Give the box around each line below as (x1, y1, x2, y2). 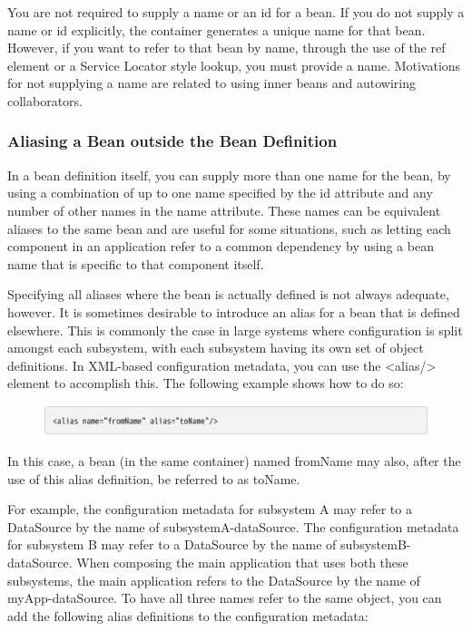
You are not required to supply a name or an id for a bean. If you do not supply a (7, 3, 465, 21)
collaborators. (7, 91, 84, 110)
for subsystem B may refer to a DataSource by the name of (7, 535, 337, 554)
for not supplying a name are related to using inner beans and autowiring (7, 73, 417, 92)
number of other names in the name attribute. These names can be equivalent (7, 200, 441, 219)
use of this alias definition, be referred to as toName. (7, 469, 300, 488)
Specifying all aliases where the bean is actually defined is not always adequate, (7, 285, 449, 304)
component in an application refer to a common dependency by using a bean (7, 237, 434, 256)
